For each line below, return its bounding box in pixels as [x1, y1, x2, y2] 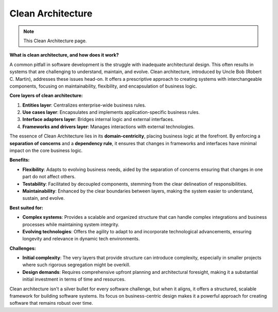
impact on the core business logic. [9, 147, 83, 154]
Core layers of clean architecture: [9, 93, 83, 99]
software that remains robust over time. [9, 300, 93, 306]
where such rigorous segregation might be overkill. [22, 262, 131, 268]
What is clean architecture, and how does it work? [9, 52, 119, 58]
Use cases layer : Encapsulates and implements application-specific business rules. [22, 109, 200, 115]
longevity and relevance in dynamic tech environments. [22, 236, 140, 242]
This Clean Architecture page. [23, 38, 87, 44]
